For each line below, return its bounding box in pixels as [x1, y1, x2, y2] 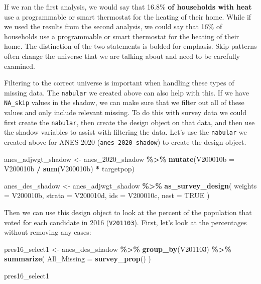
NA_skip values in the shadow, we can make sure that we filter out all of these [4, 97, 244, 108]
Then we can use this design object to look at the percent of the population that [4, 207, 252, 217]
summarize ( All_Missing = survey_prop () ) [4, 253, 151, 264]
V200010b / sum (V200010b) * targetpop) [4, 163, 135, 174]
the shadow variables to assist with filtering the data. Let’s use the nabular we [4, 127, 247, 137]
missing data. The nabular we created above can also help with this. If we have [4, 87, 249, 98]
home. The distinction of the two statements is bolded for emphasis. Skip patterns [4, 41, 257, 51]
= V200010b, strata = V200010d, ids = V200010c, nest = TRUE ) [4, 190, 210, 201]
